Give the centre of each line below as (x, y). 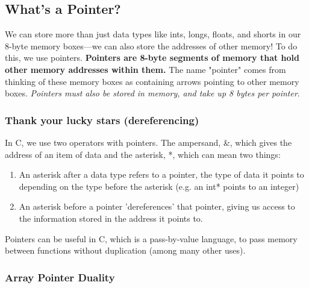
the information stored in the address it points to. (111, 218)
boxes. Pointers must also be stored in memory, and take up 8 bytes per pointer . (152, 93)
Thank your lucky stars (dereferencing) (102, 120)
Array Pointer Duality (60, 277)
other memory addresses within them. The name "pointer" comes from (145, 69)
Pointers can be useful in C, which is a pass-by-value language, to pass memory (151, 238)
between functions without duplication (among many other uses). (125, 250)
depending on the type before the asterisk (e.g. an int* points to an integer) (159, 186)
